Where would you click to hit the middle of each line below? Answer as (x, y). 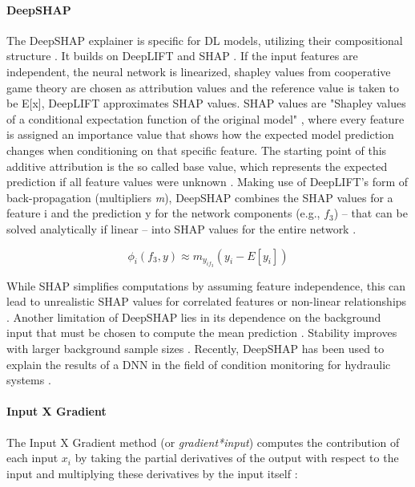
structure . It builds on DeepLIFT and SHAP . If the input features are (182, 56)
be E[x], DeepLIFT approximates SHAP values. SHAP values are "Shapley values (206, 103)
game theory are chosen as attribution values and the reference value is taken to (203, 87)
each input (32, 458)
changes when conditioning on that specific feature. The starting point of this (197, 150)
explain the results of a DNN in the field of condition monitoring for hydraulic (199, 364)
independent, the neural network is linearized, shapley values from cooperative (199, 71)
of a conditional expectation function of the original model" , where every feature (205, 118)
